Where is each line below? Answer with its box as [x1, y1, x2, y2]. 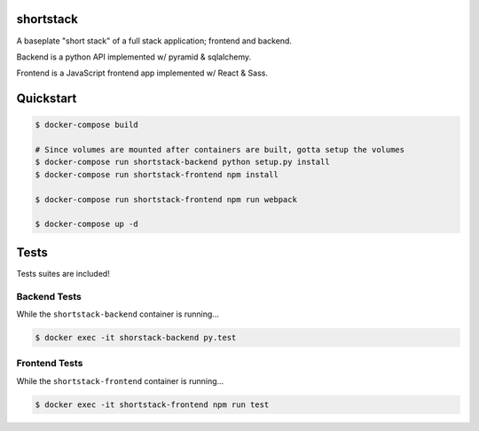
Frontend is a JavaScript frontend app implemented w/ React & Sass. [16, 67, 268, 79]
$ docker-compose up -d [35, 219, 139, 230]
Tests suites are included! [16, 268, 110, 278]
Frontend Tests [16, 357, 83, 370]
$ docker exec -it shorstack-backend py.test [35, 333, 237, 343]
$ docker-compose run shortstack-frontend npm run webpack [35, 194, 297, 204]
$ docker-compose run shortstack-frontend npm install [35, 169, 279, 179]
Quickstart [16, 91, 77, 106]
